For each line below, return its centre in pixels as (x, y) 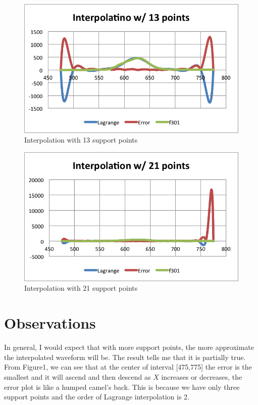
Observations (50, 323)
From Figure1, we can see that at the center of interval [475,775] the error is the (128, 367)
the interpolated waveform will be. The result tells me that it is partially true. (125, 357)
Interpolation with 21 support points (81, 288)
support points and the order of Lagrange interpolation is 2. (97, 397)
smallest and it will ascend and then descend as (78, 376)
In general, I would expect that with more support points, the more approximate (129, 347)
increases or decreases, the (202, 376)
